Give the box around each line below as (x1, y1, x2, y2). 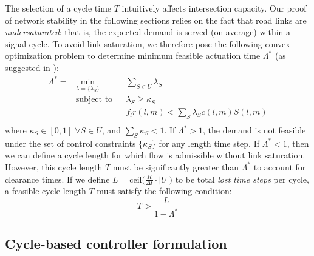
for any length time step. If (159, 136, 260, 149)
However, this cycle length (5, 160, 103, 173)
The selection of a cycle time (5, 2, 112, 14)
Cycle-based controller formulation (5, 234, 227, 252)
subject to (75, 95, 113, 104)
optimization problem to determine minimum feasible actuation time (5, 49, 261, 62)
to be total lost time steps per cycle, (175, 172, 309, 185)
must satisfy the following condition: (97, 184, 232, 197)
